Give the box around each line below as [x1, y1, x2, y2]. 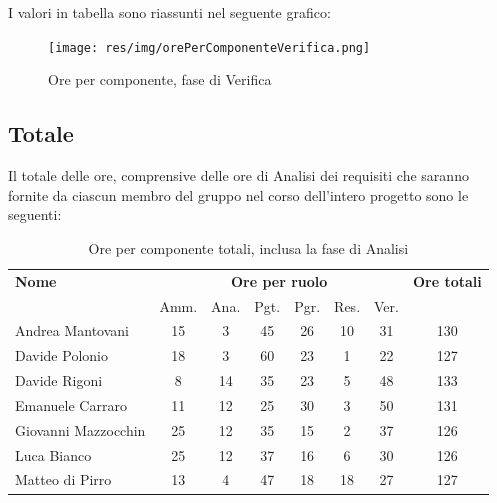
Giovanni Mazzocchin [15, 419, 146, 440]
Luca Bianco [15, 444, 92, 465]
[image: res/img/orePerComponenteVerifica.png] [48, 40, 371, 55]
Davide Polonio [15, 345, 108, 366]
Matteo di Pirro [15, 469, 112, 490]
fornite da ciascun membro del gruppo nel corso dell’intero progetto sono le [8, 184, 469, 205]
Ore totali [412, 270, 482, 291]
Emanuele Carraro [15, 394, 127, 415]
